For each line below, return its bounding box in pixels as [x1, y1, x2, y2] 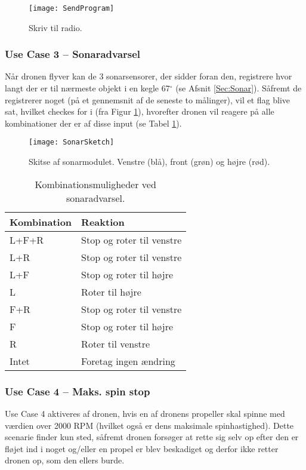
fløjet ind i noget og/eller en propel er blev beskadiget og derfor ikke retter [5, 442, 279, 454]
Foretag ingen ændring [81, 354, 175, 368]
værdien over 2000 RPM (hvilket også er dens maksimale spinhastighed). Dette [5, 419, 294, 431]
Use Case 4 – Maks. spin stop [5, 383, 150, 398]
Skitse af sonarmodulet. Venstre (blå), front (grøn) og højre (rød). [29, 155, 270, 168]
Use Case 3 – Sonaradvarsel [5, 47, 141, 62]
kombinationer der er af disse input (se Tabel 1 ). [5, 116, 182, 129]
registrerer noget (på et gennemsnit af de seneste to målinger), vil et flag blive [5, 93, 290, 106]
